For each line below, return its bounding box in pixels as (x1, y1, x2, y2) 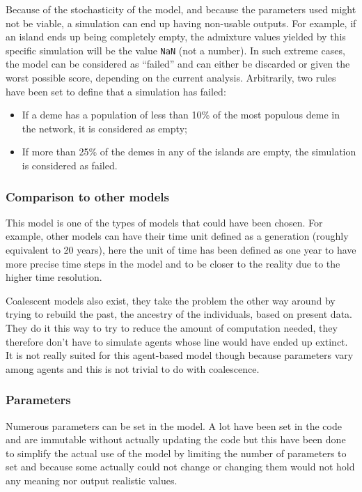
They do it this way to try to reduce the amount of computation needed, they (6, 320, 338, 335)
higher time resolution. (6, 270, 102, 284)
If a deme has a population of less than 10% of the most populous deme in (22, 107, 340, 122)
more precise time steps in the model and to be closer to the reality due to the (6, 256, 340, 270)
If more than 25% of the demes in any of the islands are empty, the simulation (22, 144, 356, 159)
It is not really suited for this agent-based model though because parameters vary (6, 348, 354, 362)
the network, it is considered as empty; (22, 121, 187, 135)
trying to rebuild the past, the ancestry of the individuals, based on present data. (6, 307, 352, 321)
